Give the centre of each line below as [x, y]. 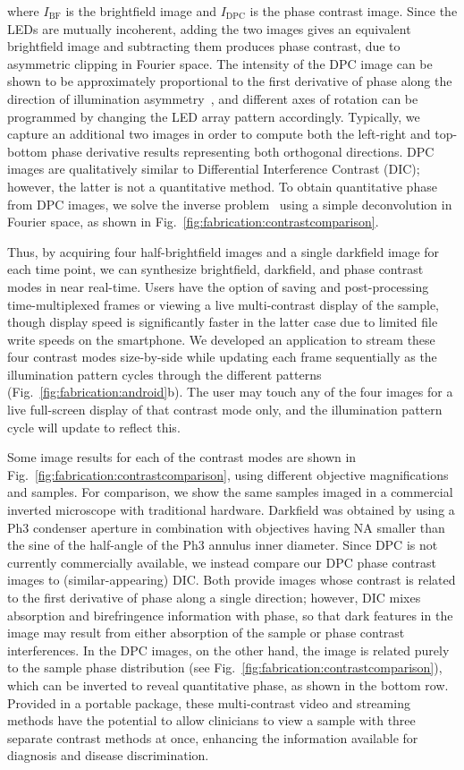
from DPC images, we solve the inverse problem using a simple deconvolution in [230, 204]
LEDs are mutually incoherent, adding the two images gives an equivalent [209, 28]
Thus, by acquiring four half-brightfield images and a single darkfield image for [224, 251]
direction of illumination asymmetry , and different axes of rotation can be [213, 98]
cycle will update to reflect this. [94, 427]
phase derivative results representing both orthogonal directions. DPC [243, 151]
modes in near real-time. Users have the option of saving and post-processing [218, 286]
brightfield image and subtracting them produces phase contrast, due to [204, 46]
